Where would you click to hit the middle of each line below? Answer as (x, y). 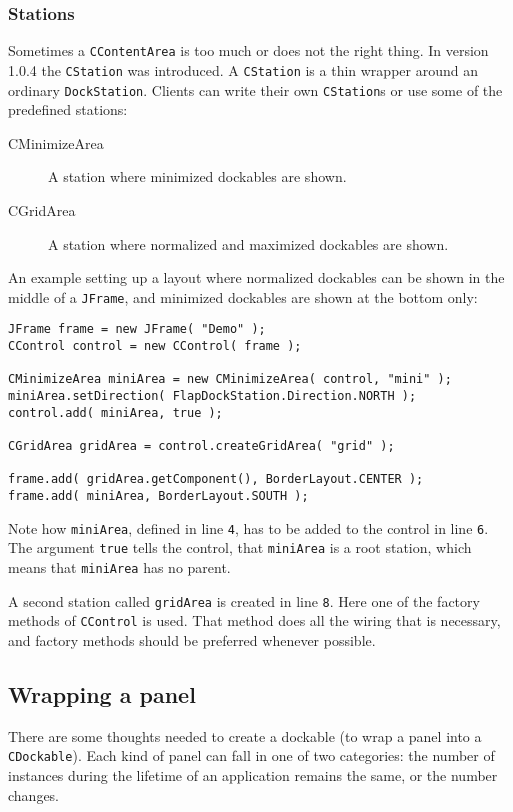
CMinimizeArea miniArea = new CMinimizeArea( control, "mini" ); (230, 379)
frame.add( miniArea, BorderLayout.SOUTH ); (158, 495)
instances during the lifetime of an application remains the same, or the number (253, 774)
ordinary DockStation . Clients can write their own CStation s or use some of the (255, 89)
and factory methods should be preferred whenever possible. (192, 639)
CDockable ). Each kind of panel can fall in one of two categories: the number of (251, 755)
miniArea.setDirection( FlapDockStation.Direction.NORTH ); (212, 396)
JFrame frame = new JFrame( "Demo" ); (137, 329)
